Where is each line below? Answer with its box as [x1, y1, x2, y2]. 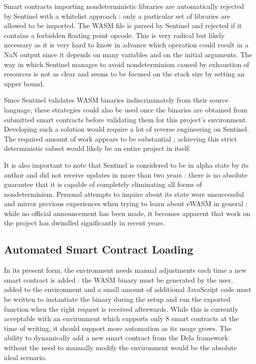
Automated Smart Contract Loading [4, 242, 193, 257]
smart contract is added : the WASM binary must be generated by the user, [4, 274, 233, 285]
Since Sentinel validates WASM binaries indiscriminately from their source [4, 95, 228, 105]
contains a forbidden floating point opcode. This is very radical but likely [4, 30, 225, 40]
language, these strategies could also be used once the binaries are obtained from [4, 104, 248, 114]
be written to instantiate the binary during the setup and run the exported [4, 294, 230, 304]
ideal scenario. [4, 352, 47, 362]
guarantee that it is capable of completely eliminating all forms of [4, 179, 202, 189]
